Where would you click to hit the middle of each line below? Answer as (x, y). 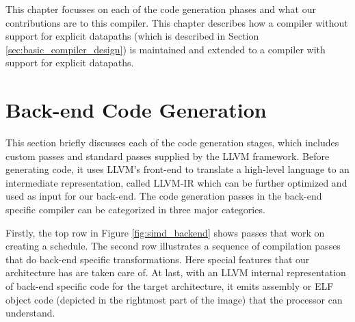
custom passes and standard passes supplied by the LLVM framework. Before (168, 156)
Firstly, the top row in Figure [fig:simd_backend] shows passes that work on (165, 232)
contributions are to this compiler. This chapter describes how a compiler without (177, 22)
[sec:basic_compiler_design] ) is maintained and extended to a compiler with (166, 49)
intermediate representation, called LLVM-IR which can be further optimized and (176, 182)
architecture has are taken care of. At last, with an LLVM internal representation (176, 272)
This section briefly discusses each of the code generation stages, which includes (172, 143)
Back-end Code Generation (136, 110)
